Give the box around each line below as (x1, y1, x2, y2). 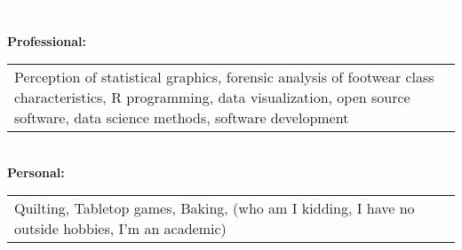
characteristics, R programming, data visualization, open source (14, 87, 410, 108)
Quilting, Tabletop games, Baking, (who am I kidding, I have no (14, 198, 415, 219)
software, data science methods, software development (14, 107, 349, 129)
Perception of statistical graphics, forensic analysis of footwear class (14, 66, 434, 88)
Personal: (7, 162, 65, 181)
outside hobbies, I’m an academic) (14, 218, 227, 239)
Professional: (7, 31, 86, 50)
